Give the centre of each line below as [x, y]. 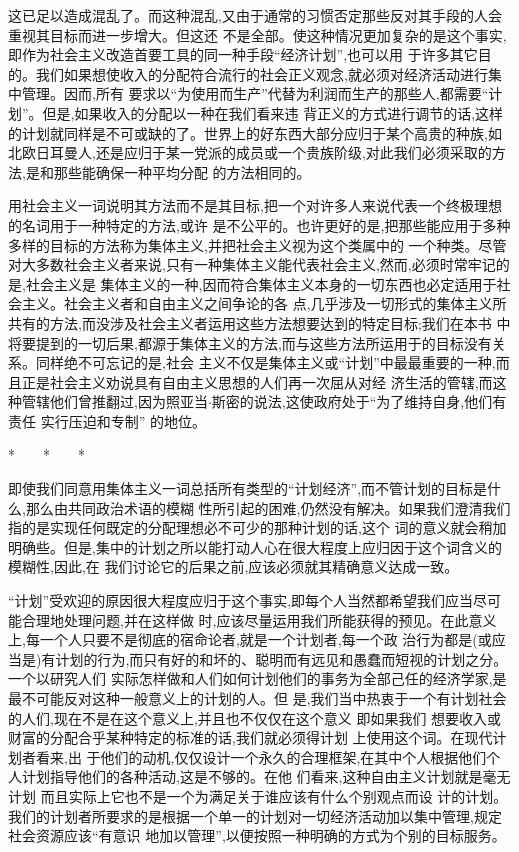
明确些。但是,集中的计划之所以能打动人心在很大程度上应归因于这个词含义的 [255, 546]
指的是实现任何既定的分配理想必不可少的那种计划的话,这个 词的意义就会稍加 [257, 527]
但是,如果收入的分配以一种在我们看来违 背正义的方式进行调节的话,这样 [273, 112]
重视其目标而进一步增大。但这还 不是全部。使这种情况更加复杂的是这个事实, [257, 34]
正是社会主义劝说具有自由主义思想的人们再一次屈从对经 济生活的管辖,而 [257, 381]
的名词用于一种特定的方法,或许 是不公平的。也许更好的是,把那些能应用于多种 [259, 224]
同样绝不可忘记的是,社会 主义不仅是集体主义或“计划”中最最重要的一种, [265, 362]
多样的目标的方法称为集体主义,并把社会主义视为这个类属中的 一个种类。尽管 [257, 244]
